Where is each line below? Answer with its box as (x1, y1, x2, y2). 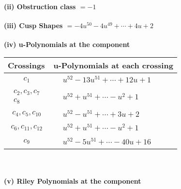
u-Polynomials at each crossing (53, 59, 173, 71)
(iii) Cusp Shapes (4, 20, 63, 31)
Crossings (8, 59, 45, 71)
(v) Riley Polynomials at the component (4, 175, 141, 186)
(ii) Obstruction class (4, 1, 76, 11)
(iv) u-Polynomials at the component (4, 39, 130, 49)
